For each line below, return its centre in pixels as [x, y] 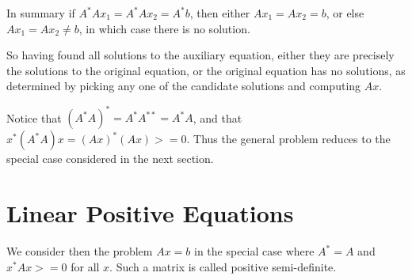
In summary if [41, 13]
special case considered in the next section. [110, 159]
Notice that [34, 117]
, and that [217, 117]
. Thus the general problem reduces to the [288, 139]
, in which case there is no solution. [164, 28]
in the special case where [254, 251]
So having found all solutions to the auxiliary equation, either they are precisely [200, 55]
